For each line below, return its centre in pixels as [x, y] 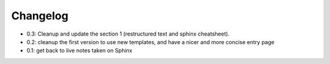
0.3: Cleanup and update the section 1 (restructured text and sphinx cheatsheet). [128, 34]
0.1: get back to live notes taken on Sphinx [79, 51]
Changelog [40, 16]
